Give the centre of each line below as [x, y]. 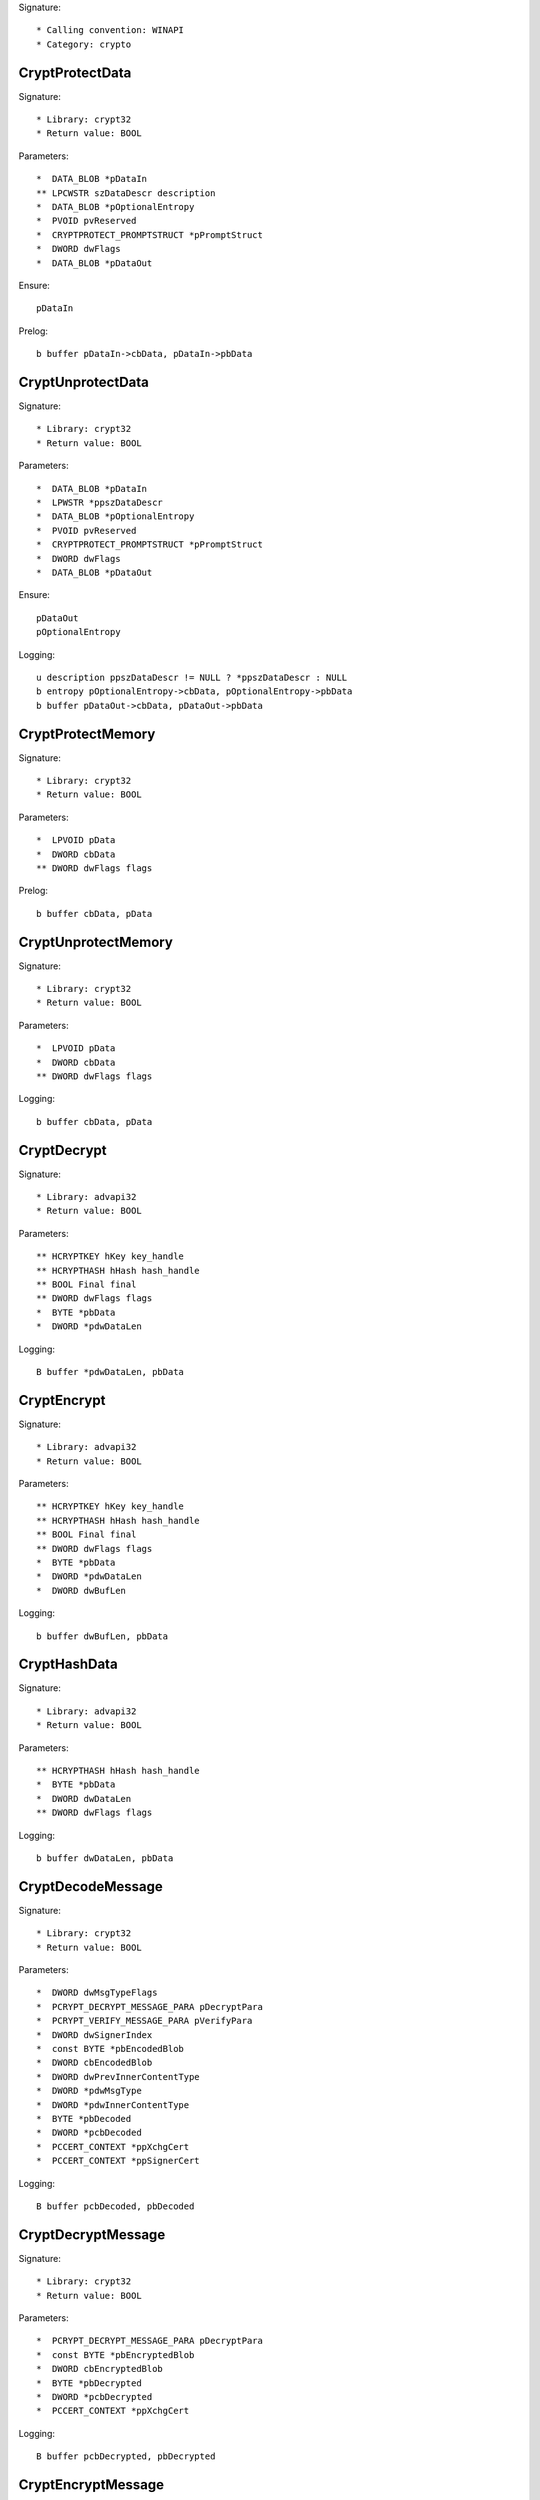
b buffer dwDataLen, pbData [105, 1858]
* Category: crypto [84, 44]
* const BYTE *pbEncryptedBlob [115, 2354]
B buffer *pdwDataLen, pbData [110, 1371]
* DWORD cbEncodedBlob [94, 2063]
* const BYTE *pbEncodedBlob [110, 2049]
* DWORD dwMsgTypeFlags [97, 1993]
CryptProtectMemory [87, 733]
